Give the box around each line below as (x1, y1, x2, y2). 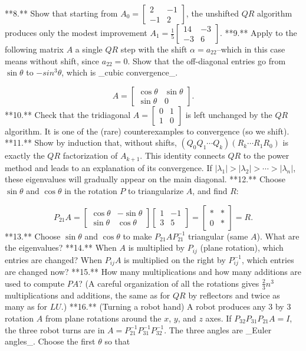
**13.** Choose (5, 229, 61, 242)
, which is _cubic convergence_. (61, 66, 178, 78)
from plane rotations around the (45, 312, 162, 324)
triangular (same (188, 229, 248, 242)
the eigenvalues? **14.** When (5, 241, 117, 254)
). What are (256, 229, 300, 242)
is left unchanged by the (185, 108, 272, 120)
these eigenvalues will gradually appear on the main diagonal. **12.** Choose (5, 173, 285, 185)
